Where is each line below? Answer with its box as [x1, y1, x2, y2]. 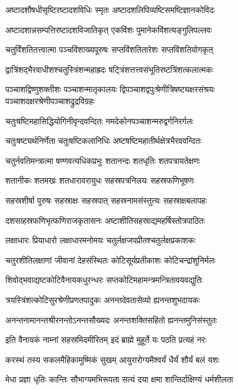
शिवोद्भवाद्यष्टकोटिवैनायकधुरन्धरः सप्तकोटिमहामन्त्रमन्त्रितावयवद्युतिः [5, 274, 203, 286]
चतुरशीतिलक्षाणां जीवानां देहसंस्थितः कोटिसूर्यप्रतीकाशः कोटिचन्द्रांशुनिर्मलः [5, 253, 216, 266]
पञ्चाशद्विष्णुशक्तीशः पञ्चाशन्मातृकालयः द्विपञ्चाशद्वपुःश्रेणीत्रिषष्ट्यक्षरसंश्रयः [5, 83, 215, 95]
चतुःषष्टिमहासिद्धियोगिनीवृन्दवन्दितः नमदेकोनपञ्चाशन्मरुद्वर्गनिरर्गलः [5, 114, 194, 127]
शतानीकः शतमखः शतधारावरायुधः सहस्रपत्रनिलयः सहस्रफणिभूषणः [5, 174, 195, 187]
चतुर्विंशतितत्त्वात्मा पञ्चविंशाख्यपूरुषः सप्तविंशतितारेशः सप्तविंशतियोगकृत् [5, 43, 213, 56]
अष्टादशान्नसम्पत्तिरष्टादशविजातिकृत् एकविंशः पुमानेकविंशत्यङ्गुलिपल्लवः [5, 23, 213, 36]
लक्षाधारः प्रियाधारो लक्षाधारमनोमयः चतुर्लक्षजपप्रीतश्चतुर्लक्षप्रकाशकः [5, 234, 196, 246]
